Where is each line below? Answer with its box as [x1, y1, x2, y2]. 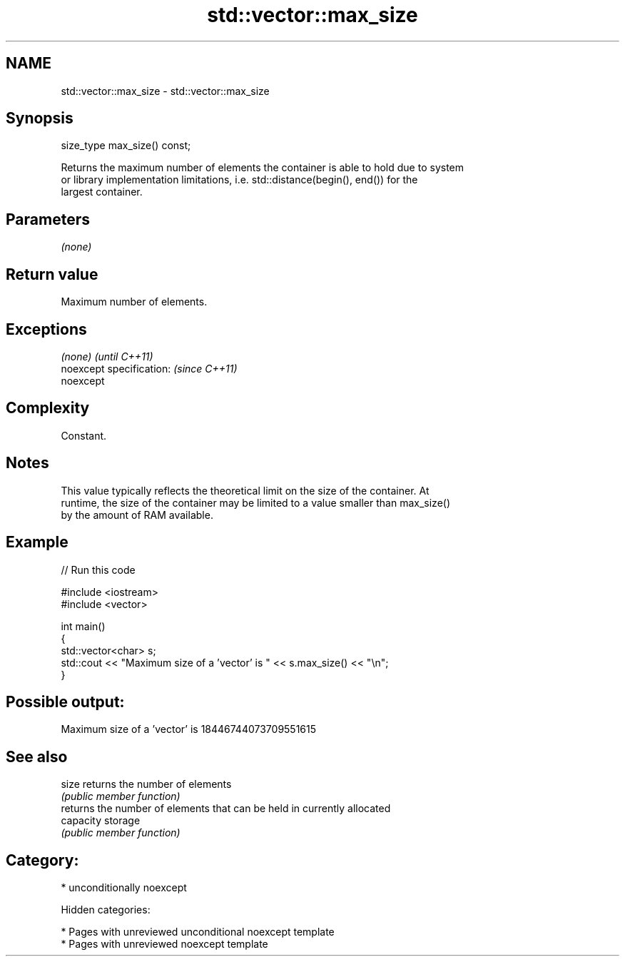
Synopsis [6, 109, 73, 128]
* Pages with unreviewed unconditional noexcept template [61, 926, 335, 938]
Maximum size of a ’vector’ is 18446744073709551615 [61, 723, 317, 736]
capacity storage [61, 814, 141, 827]
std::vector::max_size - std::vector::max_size [61, 84, 270, 97]
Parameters [6, 210, 90, 228]
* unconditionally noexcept [61, 881, 187, 894]
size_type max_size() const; [61, 139, 191, 152]
